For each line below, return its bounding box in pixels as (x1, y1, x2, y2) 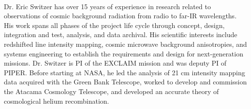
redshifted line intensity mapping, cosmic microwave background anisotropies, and (4, 39, 247, 49)
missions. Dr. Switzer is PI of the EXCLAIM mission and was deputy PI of (4, 58, 227, 68)
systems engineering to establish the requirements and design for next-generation (4, 48, 243, 58)
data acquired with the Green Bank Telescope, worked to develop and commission (4, 77, 247, 87)
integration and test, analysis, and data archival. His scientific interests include (4, 29, 237, 40)
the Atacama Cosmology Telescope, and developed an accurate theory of (4, 86, 219, 96)
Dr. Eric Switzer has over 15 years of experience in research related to (4, 1, 211, 11)
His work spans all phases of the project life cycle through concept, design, (4, 20, 225, 30)
